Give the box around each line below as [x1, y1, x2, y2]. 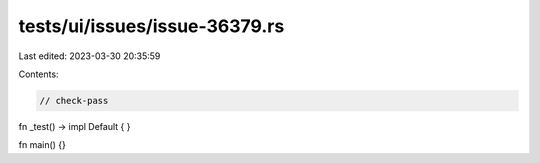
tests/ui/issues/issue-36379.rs [18, 15, 285, 37]
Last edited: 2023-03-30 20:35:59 [18, 50, 161, 62]
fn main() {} [18, 139, 67, 151]
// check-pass [39, 95, 109, 106]
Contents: [18, 68, 59, 80]
